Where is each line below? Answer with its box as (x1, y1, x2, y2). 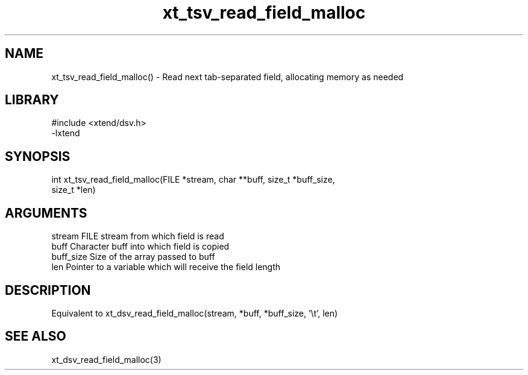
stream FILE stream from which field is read (51, 231, 224, 242)
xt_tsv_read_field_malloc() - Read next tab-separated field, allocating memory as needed (51, 71, 404, 82)
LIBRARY (5, 92, 59, 108)
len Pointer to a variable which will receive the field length (51, 262, 281, 273)
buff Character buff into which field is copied (51, 241, 230, 252)
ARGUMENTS (5, 205, 87, 221)
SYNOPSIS (5, 148, 71, 164)
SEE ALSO (5, 329, 66, 344)
